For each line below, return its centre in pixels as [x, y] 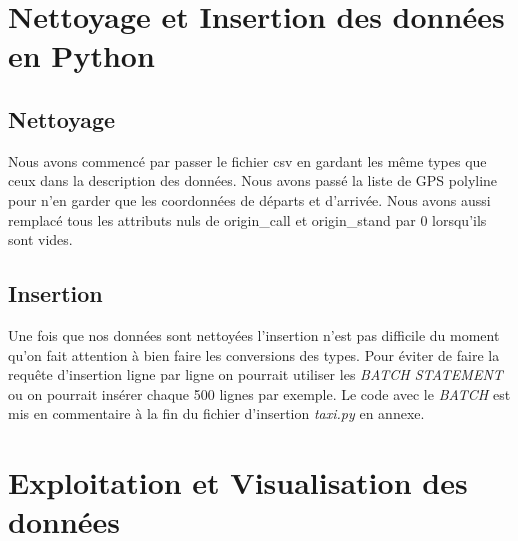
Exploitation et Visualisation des [238, 482]
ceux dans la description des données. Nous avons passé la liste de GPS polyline [253, 180]
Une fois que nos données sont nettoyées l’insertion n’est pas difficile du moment [254, 334]
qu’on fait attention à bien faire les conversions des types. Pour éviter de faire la [254, 354]
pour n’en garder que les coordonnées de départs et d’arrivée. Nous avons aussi [249, 199]
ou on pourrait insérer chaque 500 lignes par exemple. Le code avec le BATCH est [259, 393]
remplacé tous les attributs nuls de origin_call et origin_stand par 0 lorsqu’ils [247, 219]
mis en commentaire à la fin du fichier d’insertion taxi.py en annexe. [216, 413]
